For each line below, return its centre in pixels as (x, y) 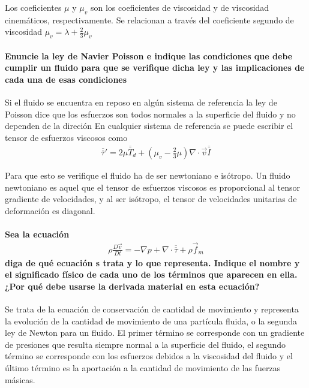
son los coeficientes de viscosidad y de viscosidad (180, 7)
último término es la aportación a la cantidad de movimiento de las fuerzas (143, 368)
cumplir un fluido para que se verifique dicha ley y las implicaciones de (155, 67)
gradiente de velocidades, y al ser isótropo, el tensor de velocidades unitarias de (151, 199)
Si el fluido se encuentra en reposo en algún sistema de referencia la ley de (141, 102)
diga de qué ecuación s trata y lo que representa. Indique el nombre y (152, 262)
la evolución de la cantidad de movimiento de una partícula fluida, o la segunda (151, 321)
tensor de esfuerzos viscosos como (66, 137)
